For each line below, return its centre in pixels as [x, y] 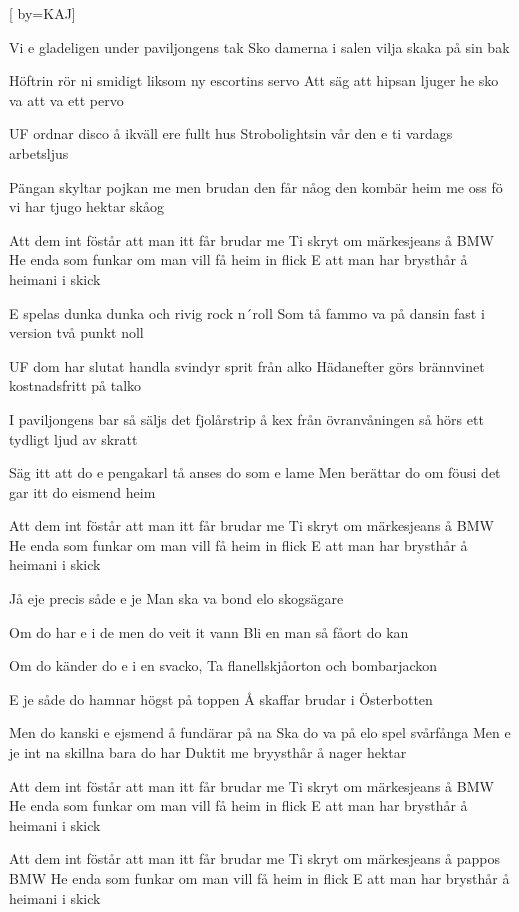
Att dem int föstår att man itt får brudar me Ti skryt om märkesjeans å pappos [254, 858]
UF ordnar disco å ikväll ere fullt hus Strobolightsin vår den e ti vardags [231, 133]
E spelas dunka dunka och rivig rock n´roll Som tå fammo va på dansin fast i [247, 312]
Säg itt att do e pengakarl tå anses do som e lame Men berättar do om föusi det [255, 472]
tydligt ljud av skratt [73, 438]
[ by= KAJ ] [42, 13]
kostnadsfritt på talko [75, 385]
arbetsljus [39, 152]
